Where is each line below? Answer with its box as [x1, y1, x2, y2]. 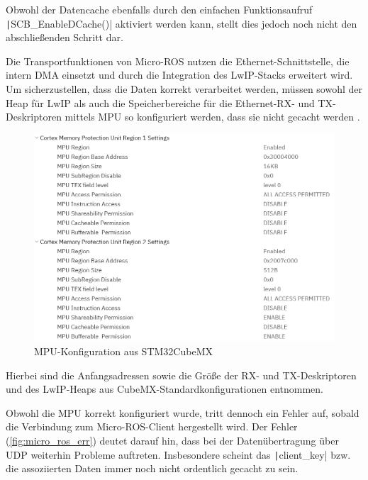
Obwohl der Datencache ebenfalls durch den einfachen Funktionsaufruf [6, 2, 313, 16]
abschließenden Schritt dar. [6, 30, 123, 45]
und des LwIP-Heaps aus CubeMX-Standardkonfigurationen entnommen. [6, 381, 323, 396]
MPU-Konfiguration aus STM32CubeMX [34, 343, 213, 358]
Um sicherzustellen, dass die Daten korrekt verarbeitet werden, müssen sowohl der [6, 82, 363, 96]
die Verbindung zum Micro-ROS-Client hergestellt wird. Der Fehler [6, 419, 298, 434]
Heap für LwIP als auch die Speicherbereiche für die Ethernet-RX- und [6, 95, 315, 110]
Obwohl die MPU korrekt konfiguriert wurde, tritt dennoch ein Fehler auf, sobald [6, 405, 359, 420]
